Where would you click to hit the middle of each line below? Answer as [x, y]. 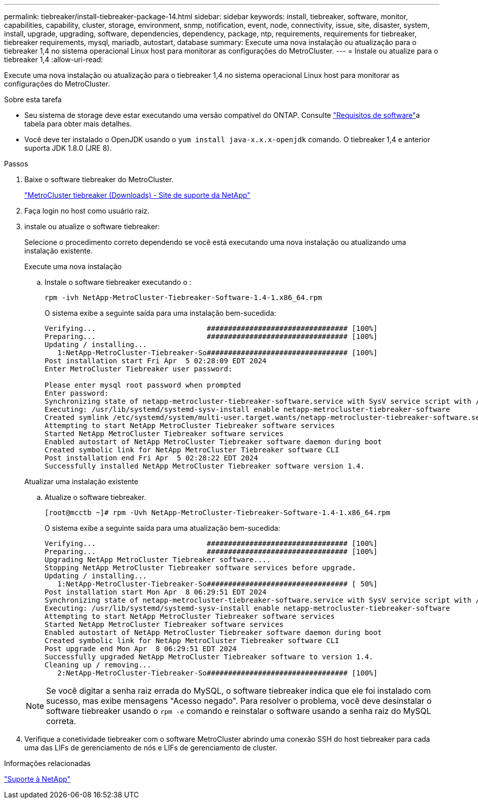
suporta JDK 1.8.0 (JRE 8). [68, 148]
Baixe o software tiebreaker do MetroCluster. [99, 179]
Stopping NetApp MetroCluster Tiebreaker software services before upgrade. [201, 568]
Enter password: [77, 393]
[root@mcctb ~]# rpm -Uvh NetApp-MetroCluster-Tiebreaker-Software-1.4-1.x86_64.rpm [217, 513]
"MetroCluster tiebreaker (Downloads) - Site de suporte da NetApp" [137, 195]
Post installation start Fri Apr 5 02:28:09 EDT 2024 [156, 361]
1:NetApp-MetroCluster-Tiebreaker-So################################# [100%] [217, 353]
